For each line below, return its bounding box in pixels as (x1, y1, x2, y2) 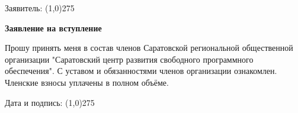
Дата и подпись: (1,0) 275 (5, 96, 95, 108)
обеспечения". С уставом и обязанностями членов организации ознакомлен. (5, 64, 277, 77)
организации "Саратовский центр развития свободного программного (5, 53, 254, 65)
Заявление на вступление (5, 21, 102, 34)
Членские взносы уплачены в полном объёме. (5, 76, 169, 88)
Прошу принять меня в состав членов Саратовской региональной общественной (5, 41, 293, 54)
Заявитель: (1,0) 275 (5, 2, 75, 14)
